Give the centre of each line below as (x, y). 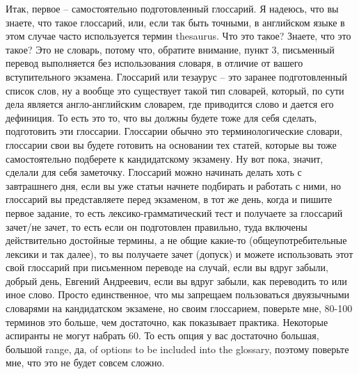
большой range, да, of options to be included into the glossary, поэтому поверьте (177, 349)
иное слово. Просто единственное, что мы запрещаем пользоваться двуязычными (178, 294)
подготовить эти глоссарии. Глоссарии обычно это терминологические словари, (174, 131)
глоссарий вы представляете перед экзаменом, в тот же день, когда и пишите (169, 199)
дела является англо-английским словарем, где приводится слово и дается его (170, 104)
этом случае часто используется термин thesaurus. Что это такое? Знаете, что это (178, 36)
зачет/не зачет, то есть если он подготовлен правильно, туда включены (157, 226)
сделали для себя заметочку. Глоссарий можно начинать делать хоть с (154, 172)
